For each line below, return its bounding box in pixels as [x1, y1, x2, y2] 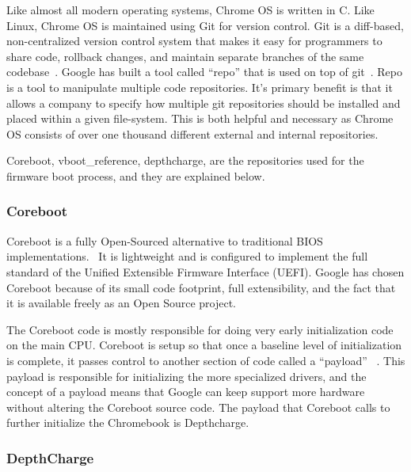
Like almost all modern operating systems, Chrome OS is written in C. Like [6, 2, 375, 17]
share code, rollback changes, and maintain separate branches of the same [6, 48, 364, 64]
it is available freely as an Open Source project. [6, 295, 236, 311]
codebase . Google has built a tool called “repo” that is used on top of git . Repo [6, 63, 402, 80]
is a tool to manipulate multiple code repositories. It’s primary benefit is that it [6, 78, 393, 95]
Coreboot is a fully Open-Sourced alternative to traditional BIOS [6, 232, 323, 249]
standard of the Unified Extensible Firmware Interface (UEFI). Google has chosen [6, 263, 405, 280]
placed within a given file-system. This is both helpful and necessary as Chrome [6, 110, 394, 127]
